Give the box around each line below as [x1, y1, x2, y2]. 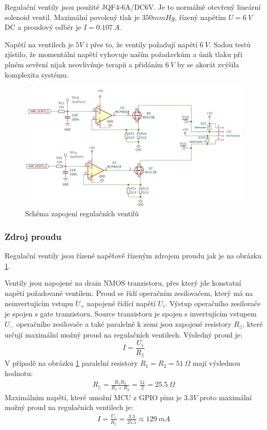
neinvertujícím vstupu [5, 297, 73, 308]
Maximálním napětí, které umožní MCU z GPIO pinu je [5, 391, 182, 402]
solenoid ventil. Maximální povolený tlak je [5, 11, 140, 22]
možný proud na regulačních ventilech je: [5, 402, 133, 413]
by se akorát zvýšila [177, 59, 239, 69]
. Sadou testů [209, 39, 251, 49]
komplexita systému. [5, 69, 69, 80]
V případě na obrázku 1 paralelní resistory [5, 358, 138, 368]
